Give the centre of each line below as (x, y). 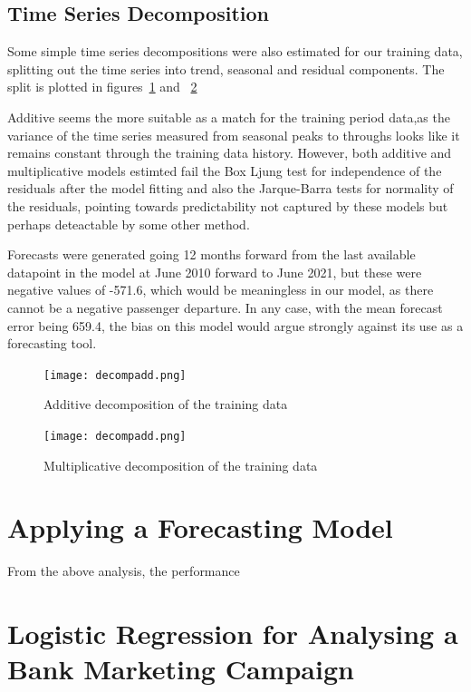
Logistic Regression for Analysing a (233, 634)
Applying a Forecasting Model (200, 527)
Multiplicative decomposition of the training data (181, 465)
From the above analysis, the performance (124, 571)
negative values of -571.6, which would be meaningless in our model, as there (221, 290)
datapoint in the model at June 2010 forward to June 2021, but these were (215, 272)
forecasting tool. (52, 343)
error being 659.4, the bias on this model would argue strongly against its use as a (235, 325)
